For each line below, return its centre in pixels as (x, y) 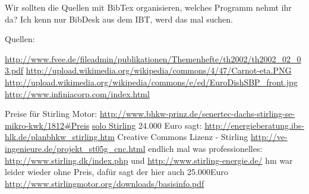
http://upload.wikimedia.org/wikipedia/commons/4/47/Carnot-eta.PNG (159, 70)
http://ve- (269, 137)
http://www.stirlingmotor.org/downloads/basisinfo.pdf (105, 183)
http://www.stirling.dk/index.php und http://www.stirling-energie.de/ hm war (149, 160)
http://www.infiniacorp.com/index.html (77, 93)
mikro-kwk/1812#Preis (47, 125)
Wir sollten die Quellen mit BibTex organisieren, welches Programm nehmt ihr (148, 7)
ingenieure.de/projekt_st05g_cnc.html (75, 148)
